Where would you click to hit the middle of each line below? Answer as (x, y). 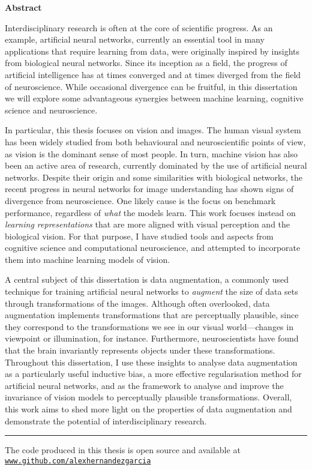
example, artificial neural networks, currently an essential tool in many (135, 39)
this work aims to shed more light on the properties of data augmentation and (148, 409)
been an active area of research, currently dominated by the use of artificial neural (156, 165)
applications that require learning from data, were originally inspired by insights (152, 51)
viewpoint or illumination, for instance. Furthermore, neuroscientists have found (152, 338)
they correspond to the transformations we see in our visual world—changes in (149, 326)
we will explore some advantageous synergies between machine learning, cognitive (154, 98)
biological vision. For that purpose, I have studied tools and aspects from (139, 236)
